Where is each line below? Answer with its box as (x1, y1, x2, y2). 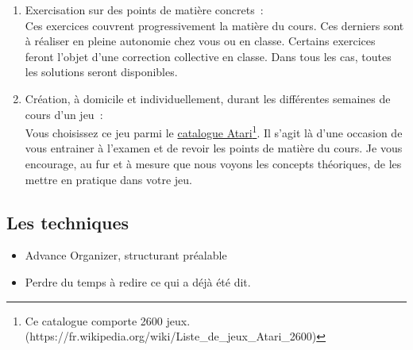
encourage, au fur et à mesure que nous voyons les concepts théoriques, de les (25, 156, 402, 171)
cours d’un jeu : (25, 106, 103, 122)
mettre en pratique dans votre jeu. (25, 171, 192, 187)
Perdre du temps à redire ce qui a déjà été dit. (25, 273, 251, 290)
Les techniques (6, 210, 129, 234)
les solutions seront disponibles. (25, 63, 178, 80)
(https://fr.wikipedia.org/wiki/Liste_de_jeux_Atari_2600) (25, 328, 317, 344)
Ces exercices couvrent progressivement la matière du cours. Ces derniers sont (25, 17, 404, 33)
